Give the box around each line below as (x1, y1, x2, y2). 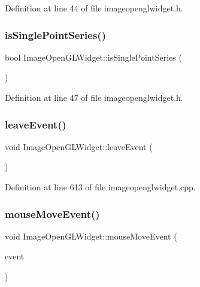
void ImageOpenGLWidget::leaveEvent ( (5, 140, 153, 153)
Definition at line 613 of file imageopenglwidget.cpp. (5, 181, 196, 193)
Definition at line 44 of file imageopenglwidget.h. (5, 2, 183, 14)
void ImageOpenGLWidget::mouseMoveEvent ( (5, 229, 177, 242)
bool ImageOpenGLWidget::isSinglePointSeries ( (5, 50, 182, 63)
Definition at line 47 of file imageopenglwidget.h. (5, 91, 183, 103)
